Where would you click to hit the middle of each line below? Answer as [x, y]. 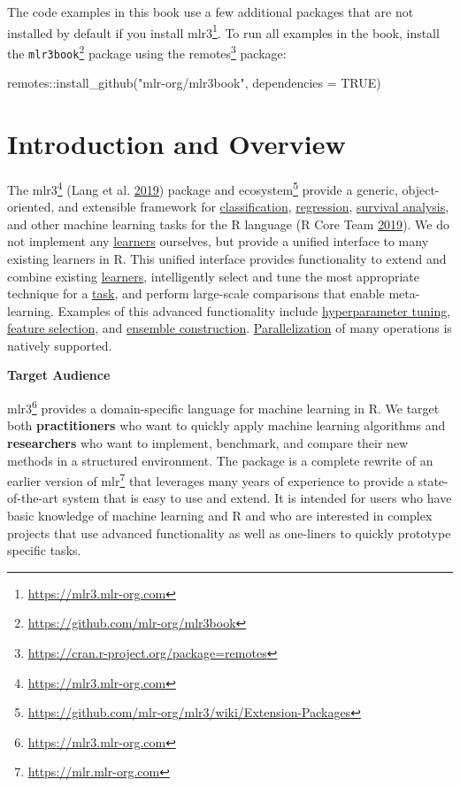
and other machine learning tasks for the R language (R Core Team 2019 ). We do [229, 224]
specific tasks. [44, 550]
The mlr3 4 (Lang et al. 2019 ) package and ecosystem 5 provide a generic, [203, 188]
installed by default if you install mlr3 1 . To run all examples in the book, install [223, 31]
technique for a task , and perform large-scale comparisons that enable [196, 293]
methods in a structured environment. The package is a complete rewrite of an [220, 460]
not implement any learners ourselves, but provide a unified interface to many [218, 241]
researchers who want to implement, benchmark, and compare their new [208, 442]
